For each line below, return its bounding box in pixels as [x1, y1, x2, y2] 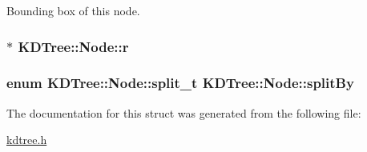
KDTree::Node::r [18, 36, 129, 56]
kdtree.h [6, 131, 47, 148]
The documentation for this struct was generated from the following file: [6, 104, 361, 121]
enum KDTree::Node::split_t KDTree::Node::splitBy [6, 73, 354, 93]
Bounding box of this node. [6, 2, 140, 18]
